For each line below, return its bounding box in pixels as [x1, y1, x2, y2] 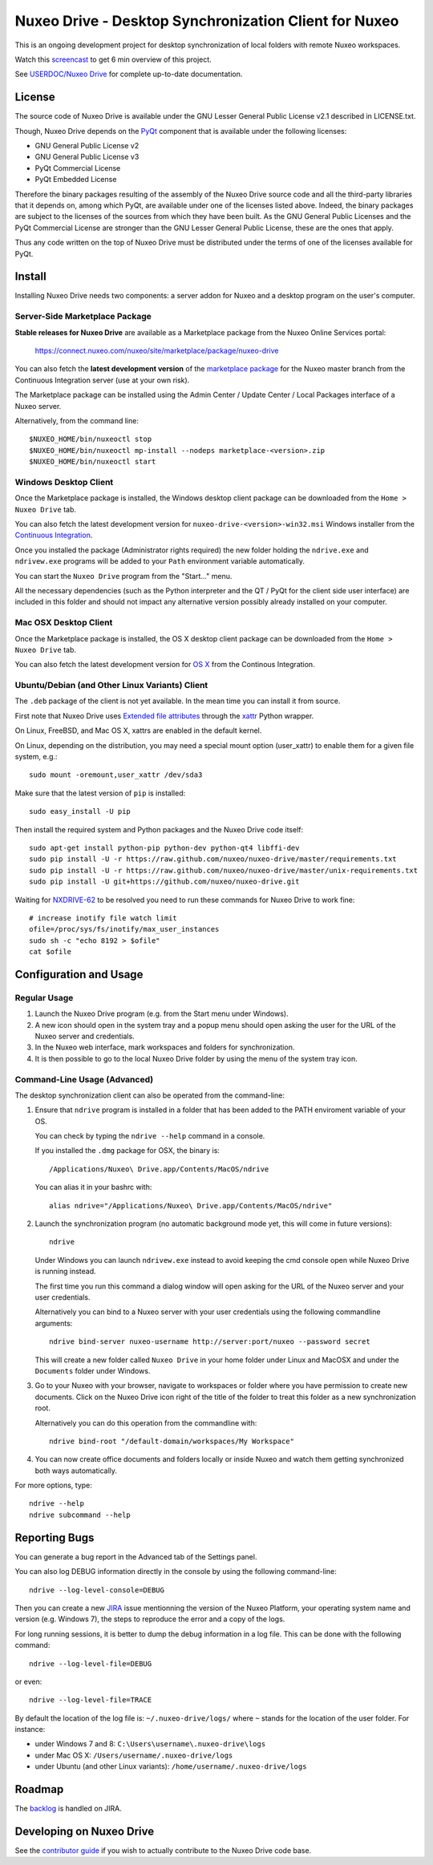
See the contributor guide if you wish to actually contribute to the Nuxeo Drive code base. [14, 1846, 312, 1855]
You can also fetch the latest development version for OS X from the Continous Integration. [14, 660, 316, 670]
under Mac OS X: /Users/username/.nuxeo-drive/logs [34, 1750, 233, 1760]
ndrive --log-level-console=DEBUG [29, 1585, 164, 1595]
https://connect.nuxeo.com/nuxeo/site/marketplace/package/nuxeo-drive [34, 346, 279, 355]
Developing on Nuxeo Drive [14, 1824, 155, 1838]
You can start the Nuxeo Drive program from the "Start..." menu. [14, 571, 233, 581]
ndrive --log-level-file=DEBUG [29, 1659, 152, 1668]
